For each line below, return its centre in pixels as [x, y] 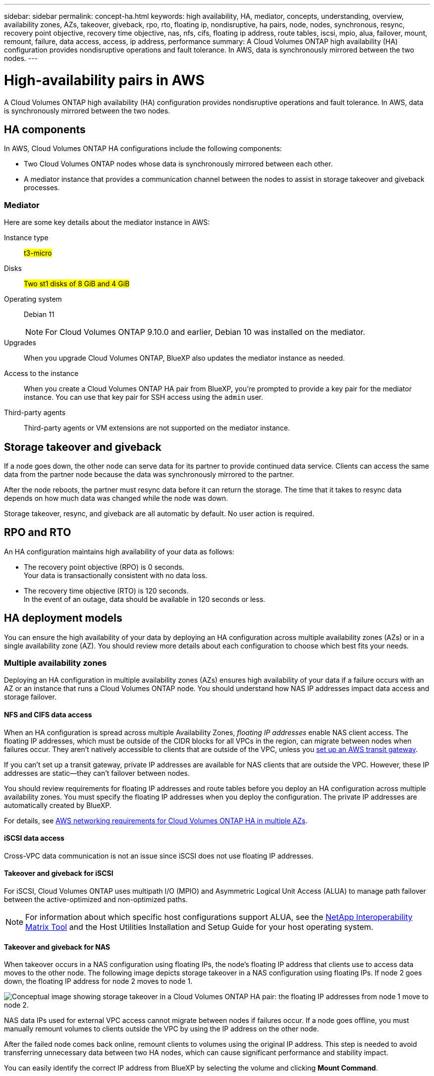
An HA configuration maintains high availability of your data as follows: [119, 551]
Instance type [26, 238]
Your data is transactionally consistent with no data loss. [116, 575]
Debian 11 [39, 315]
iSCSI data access [34, 838]
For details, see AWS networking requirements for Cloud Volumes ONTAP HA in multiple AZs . [156, 820]
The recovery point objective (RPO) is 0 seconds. [104, 567]
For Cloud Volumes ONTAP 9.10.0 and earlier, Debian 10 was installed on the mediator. [205, 332]
